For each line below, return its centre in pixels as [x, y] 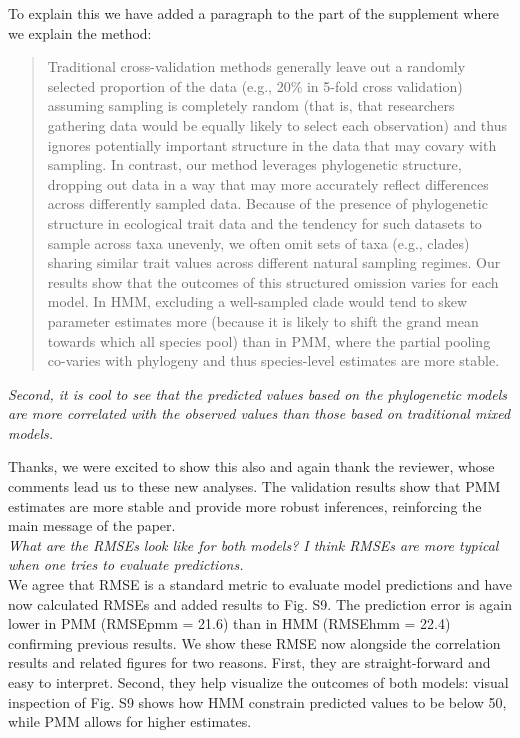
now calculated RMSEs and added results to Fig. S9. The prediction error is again [260, 603]
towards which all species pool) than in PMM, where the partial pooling [269, 340]
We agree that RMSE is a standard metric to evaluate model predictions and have [260, 584]
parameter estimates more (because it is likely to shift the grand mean [263, 320]
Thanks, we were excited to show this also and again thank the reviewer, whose [251, 466]
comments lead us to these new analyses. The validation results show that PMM [254, 486]
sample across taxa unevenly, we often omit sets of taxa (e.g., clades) [258, 242]
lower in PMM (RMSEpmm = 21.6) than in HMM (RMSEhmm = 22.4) [229, 623]
